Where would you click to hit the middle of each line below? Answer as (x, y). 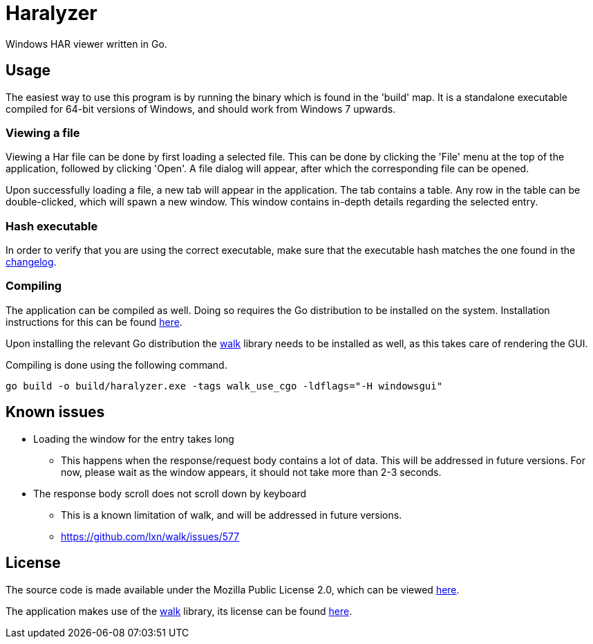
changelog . (31, 262)
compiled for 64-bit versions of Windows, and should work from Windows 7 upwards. (201, 109)
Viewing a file (43, 132)
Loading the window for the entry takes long (134, 439)
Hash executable (52, 226)
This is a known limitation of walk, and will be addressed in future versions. (232, 515)
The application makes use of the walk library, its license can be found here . (179, 611)
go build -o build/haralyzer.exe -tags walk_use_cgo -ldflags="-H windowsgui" (224, 386)
